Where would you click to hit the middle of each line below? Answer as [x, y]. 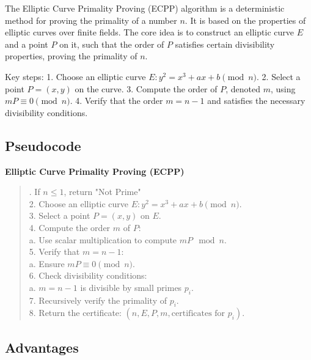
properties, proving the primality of [71, 56]
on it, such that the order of [112, 44]
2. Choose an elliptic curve [79, 203]
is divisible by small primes [131, 287]
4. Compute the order [70, 227]
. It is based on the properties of [245, 20]
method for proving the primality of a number [91, 20]
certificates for [198, 314]
